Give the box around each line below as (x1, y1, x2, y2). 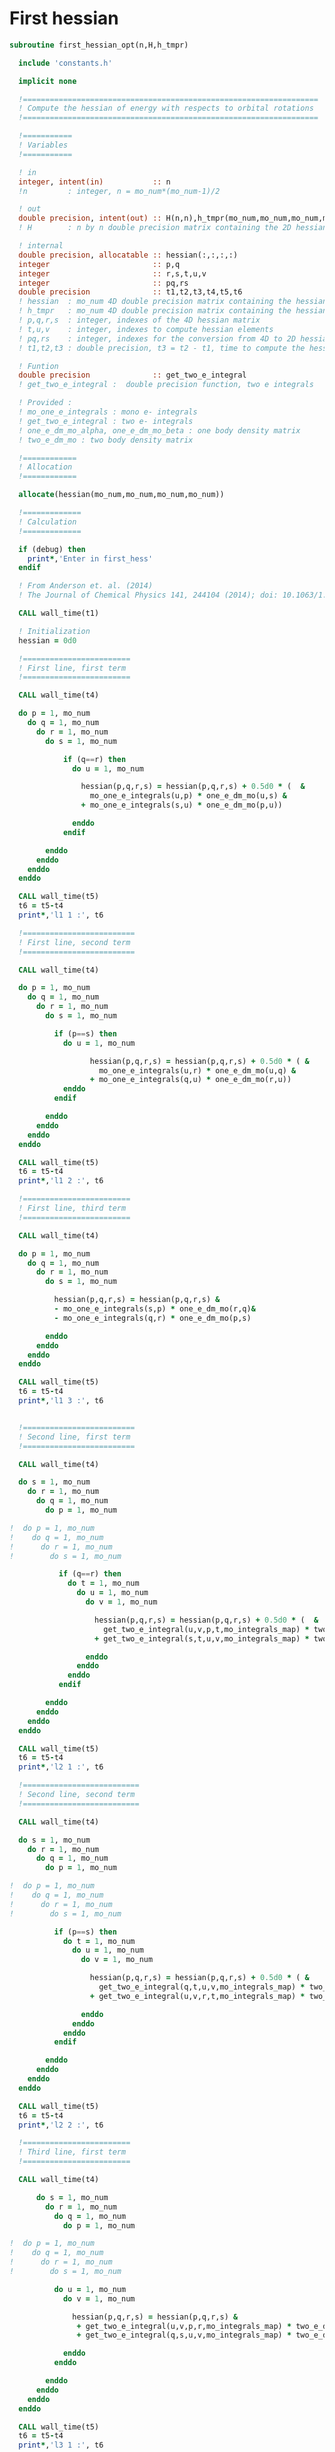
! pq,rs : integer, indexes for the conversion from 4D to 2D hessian (18, 333, 332, 344)
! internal (18, 241, 64, 251)
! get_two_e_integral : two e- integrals (18, 416, 194, 426)
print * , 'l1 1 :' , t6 (18, 910, 104, 921)
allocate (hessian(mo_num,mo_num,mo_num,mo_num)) (18, 490, 225, 500)
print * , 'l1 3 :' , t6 (18, 1396, 104, 1406)
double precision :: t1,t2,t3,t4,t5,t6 (18, 287, 243, 297)
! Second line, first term (18, 1432, 131, 1442)
